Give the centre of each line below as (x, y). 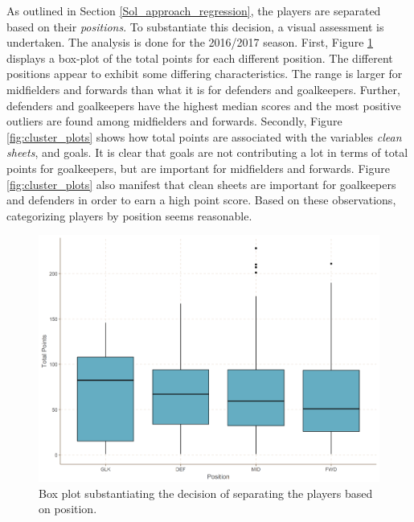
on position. (68, 509)
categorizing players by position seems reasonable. (129, 215)
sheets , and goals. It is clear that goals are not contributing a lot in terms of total (207, 152)
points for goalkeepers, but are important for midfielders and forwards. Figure (198, 168)
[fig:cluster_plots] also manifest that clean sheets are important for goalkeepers (201, 184)
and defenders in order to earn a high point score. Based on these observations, (201, 200)
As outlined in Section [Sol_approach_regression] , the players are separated (194, 10)
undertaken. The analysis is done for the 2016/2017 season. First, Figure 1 (190, 42)
